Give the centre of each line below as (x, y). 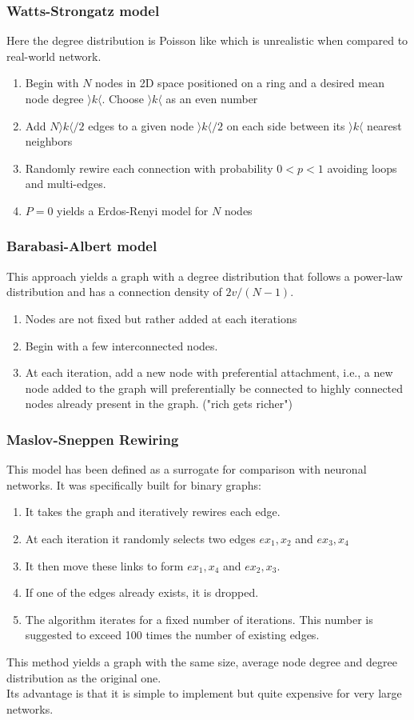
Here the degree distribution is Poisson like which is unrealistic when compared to (207, 40)
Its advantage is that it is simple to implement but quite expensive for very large (204, 693)
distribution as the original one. (84, 677)
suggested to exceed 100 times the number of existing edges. (172, 635)
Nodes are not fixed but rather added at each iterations (161, 318)
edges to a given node (141, 125)
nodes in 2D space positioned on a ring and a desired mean (240, 83)
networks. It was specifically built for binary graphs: (134, 484)
